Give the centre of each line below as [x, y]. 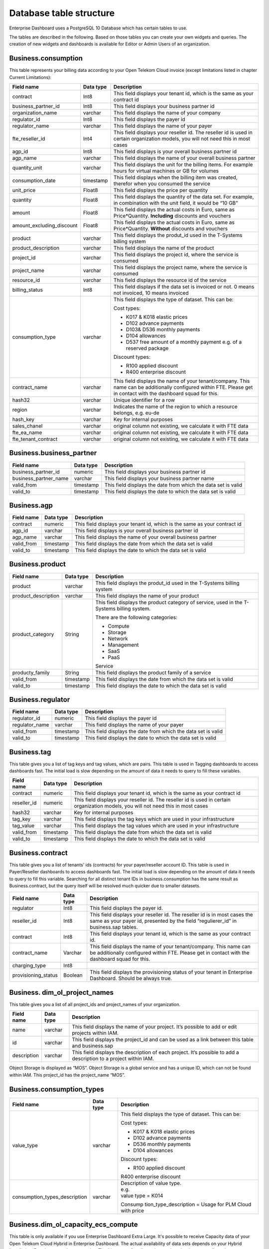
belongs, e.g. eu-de [136, 413]
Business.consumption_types [57, 1089]
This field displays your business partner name [159, 478]
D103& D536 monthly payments [163, 330]
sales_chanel [27, 426]
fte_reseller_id [29, 139]
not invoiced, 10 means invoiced [151, 293]
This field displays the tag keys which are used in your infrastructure [154, 819]
